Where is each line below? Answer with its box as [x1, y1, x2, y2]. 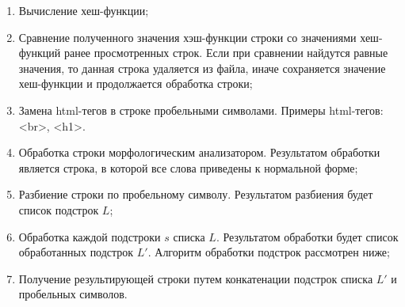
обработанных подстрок [18, 244, 134, 260]
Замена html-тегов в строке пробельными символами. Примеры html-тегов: [18, 101, 384, 118]
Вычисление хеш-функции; [18, 2, 149, 18]
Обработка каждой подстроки [18, 228, 161, 244]
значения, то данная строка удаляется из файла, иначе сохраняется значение [18, 59, 386, 76]
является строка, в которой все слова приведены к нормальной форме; [18, 159, 358, 176]
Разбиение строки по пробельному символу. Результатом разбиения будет [18, 186, 373, 203]
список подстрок [18, 201, 99, 218]
